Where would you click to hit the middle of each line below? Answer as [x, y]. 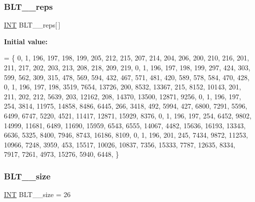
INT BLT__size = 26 [37, 194]
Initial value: [26, 41]
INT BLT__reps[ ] [32, 25]
